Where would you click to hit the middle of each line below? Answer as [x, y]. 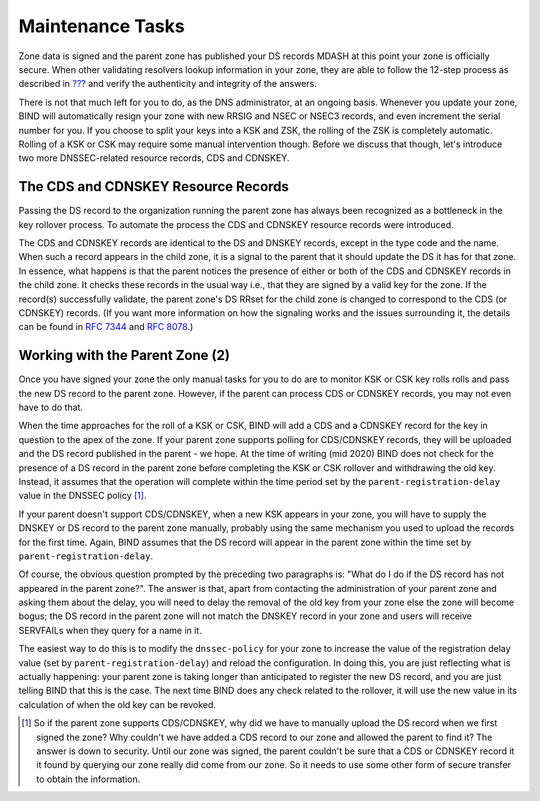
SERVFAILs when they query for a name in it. [110, 630]
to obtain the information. [88, 779]
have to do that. [51, 407]
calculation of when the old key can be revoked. [117, 704]
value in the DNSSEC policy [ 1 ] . [82, 496]
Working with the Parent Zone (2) [124, 355]
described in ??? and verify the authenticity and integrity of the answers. [167, 84]
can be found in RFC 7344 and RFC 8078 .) [106, 327]
